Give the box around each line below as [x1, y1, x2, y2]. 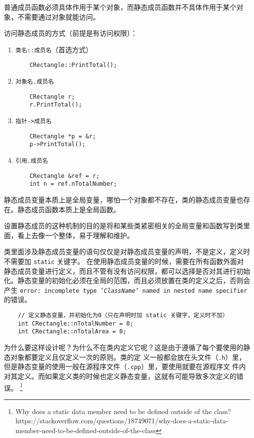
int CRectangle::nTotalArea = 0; [18, 328, 127, 335]
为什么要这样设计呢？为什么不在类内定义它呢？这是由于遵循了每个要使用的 [4, 342, 243, 352]
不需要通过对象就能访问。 [17, 11, 100, 22]
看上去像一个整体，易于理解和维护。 [17, 230, 134, 240]
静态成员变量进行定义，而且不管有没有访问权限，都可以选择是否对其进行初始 [4, 265, 250, 276]
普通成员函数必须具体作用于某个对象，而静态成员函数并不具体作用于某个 [4, 2, 236, 12]
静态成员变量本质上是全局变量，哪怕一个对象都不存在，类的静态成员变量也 [4, 195, 243, 204]
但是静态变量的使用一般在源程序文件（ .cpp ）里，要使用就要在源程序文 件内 [4, 361, 246, 372]
